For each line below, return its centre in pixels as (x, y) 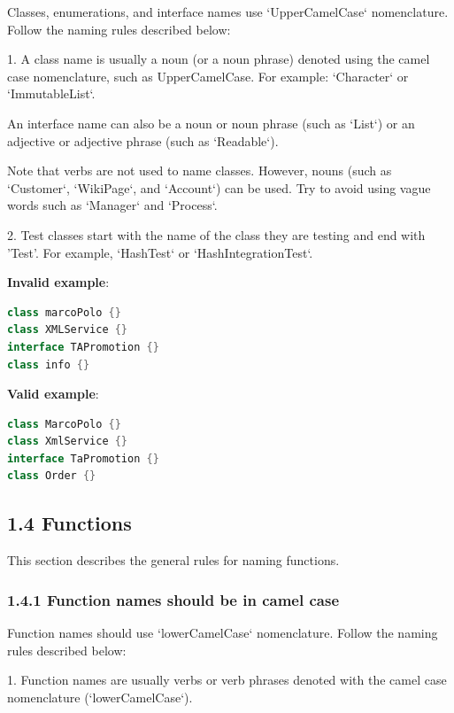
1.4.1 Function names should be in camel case (173, 599)
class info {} (49, 364)
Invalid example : (58, 282)
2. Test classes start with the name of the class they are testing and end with (216, 234)
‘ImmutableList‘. (51, 93)
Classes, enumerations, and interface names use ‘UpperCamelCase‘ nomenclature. (228, 12)
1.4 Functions (69, 523)
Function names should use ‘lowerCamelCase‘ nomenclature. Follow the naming (223, 633)
